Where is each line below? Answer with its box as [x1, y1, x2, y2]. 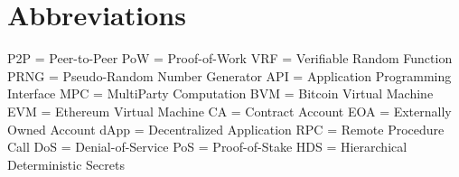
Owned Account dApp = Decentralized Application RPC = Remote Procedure [7, 119, 445, 138]
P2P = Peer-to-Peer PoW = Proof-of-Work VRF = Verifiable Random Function [7, 49, 453, 68]
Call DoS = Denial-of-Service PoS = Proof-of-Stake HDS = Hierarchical [7, 137, 407, 156]
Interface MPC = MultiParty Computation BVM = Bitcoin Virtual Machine [7, 84, 434, 103]
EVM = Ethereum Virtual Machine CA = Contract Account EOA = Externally [7, 101, 452, 120]
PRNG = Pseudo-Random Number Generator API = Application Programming [7, 66, 452, 85]
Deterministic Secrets [7, 154, 125, 173]
